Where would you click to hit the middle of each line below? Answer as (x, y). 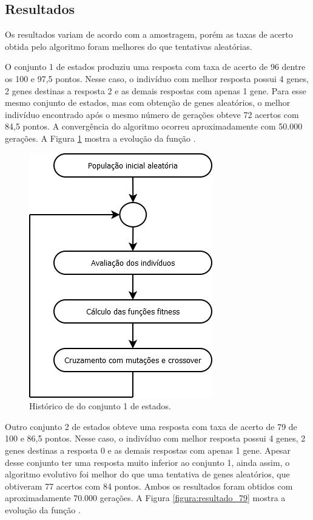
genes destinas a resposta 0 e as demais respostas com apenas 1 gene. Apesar (148, 450)
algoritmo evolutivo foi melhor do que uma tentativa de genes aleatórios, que (147, 474)
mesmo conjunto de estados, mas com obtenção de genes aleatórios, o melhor (148, 102)
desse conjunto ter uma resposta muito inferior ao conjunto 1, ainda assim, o (147, 462)
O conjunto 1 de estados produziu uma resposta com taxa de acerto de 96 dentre (155, 67)
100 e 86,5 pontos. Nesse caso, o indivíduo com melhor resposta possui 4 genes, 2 (155, 438)
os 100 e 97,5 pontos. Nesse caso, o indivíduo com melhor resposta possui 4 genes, (157, 78)
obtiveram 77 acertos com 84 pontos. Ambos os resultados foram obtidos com (149, 486)
